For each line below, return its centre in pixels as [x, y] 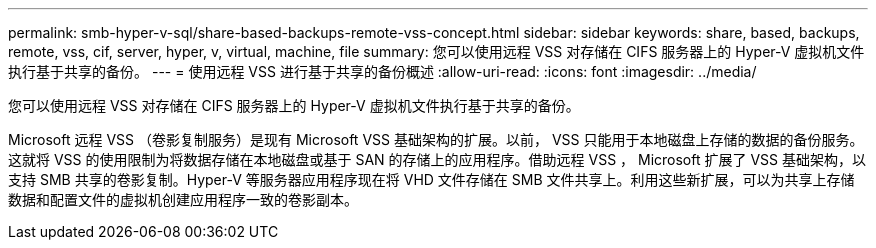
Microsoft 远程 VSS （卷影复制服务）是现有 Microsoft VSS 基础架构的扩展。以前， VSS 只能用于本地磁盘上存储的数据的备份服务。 [436, 139]
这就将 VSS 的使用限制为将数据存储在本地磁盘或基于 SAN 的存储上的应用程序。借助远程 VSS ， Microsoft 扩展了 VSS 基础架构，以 [437, 159]
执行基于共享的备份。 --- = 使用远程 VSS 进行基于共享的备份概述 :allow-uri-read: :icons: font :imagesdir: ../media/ [382, 71]
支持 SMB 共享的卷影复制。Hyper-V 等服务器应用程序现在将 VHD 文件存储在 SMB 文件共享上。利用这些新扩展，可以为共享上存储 [431, 179]
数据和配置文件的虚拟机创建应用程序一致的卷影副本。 [183, 199]
